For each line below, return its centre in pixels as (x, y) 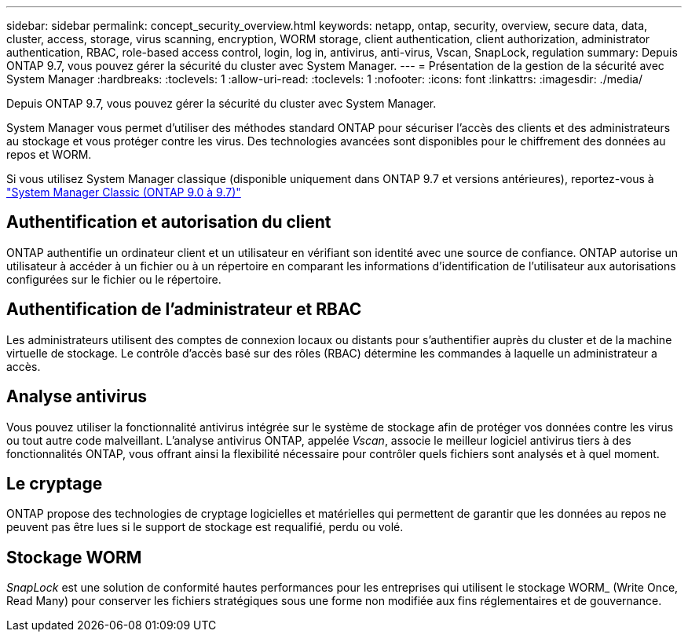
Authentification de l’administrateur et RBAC (184, 310)
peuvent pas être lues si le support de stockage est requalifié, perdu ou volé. (205, 527)
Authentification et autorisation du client (169, 222)
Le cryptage (55, 483)
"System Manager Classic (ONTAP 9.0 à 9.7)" (124, 192)
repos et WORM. (49, 154)
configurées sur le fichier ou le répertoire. (114, 279)
